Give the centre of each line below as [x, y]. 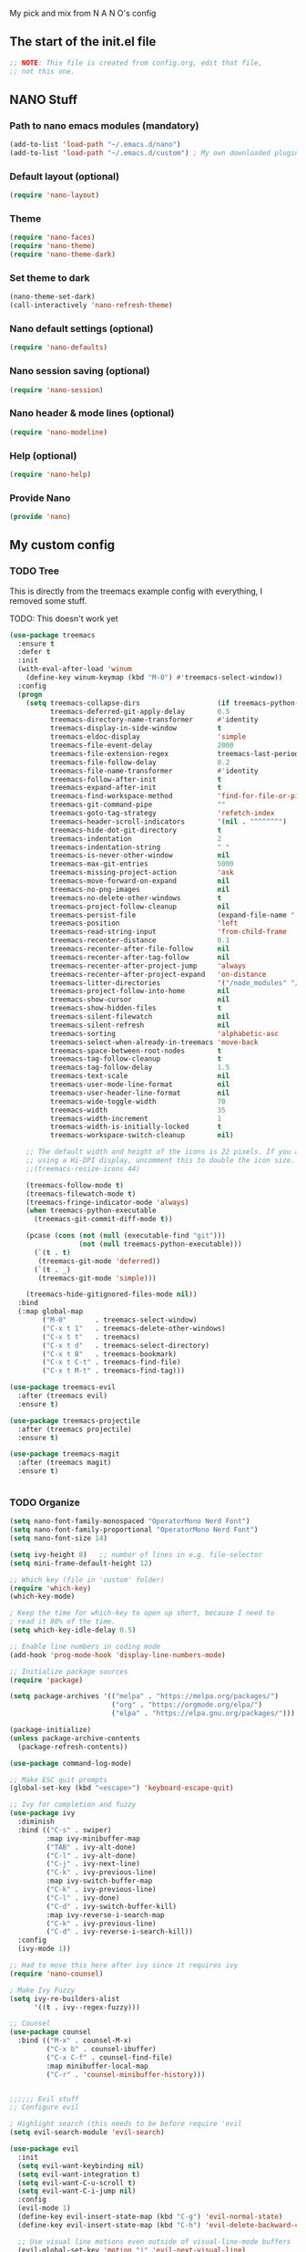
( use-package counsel [51, 2032]
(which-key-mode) [42, 1597]
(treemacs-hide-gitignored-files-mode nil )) [112, 1294]
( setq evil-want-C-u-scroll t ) [77, 2183]
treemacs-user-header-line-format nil [140, 1093]
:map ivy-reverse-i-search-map [106, 1915]
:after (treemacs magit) [65, 1463]
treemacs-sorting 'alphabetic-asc [164, 1033]
